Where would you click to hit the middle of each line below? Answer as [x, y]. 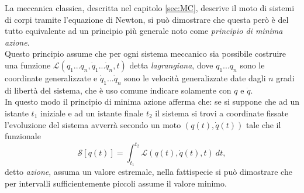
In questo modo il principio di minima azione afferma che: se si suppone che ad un [152, 101]
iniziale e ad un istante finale [92, 113]
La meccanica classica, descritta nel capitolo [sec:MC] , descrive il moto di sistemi [150, 8]
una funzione [28, 65]
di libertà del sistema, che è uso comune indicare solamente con [118, 90]
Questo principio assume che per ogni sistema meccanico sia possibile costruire [146, 54]
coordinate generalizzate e [51, 77]
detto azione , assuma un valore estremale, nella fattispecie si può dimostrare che [148, 172]
